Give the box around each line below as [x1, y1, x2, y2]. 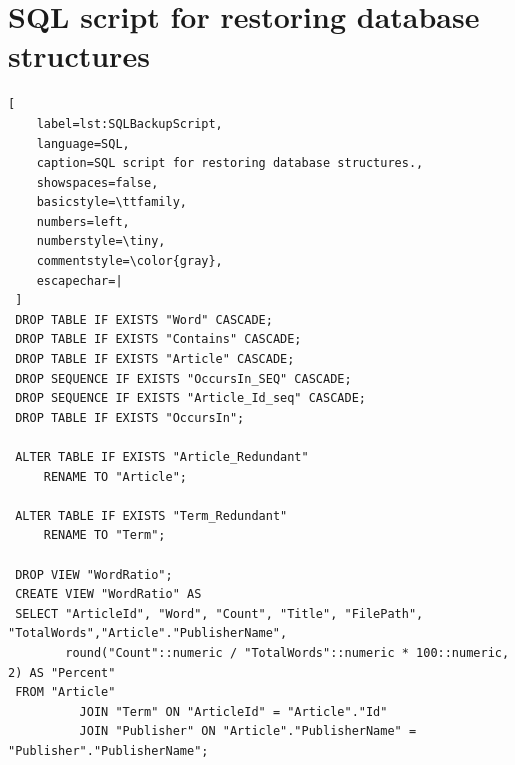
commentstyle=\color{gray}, [36, 254, 223, 269]
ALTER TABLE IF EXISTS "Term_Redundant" [15, 508, 288, 523]
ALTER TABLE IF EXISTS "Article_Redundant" [15, 450, 309, 464]
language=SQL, [36, 136, 130, 151]
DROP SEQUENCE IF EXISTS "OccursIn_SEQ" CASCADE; [15, 371, 352, 386]
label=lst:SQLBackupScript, [36, 116, 223, 131]
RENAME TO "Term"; [43, 528, 166, 543]
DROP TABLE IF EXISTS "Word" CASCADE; [15, 312, 273, 327]
